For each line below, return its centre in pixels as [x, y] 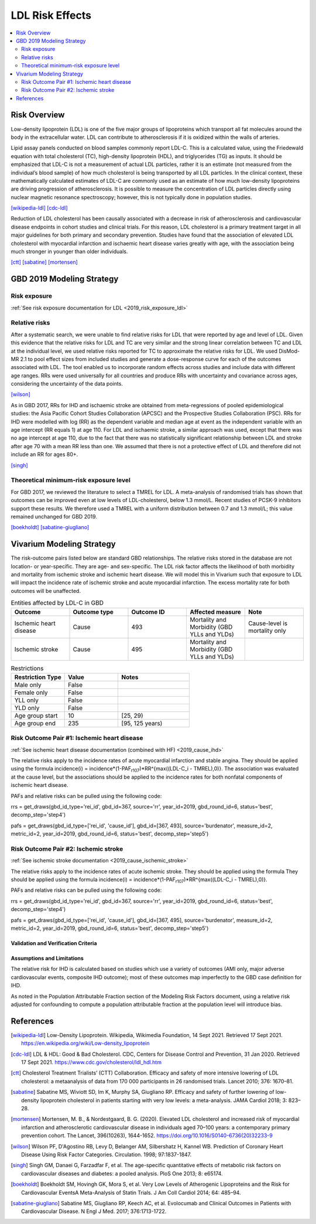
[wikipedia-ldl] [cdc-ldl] [39, 208]
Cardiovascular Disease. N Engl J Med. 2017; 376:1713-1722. [94, 1211]
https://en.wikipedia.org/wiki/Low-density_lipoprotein [85, 1044]
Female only [31, 693]
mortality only [267, 630]
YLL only [27, 700]
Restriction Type [38, 677]
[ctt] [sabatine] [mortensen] [44, 262]
